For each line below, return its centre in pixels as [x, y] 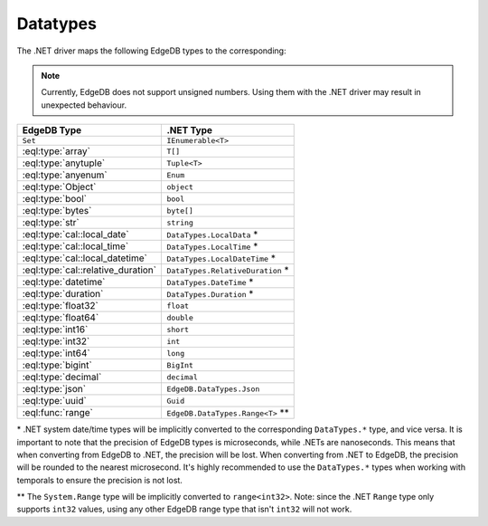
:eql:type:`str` [51, 223]
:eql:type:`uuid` [55, 401]
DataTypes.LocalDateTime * [221, 258]
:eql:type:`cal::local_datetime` [85, 258]
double [180, 317]
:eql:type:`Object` [59, 187]
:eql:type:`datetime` [64, 282]
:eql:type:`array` [56, 151]
